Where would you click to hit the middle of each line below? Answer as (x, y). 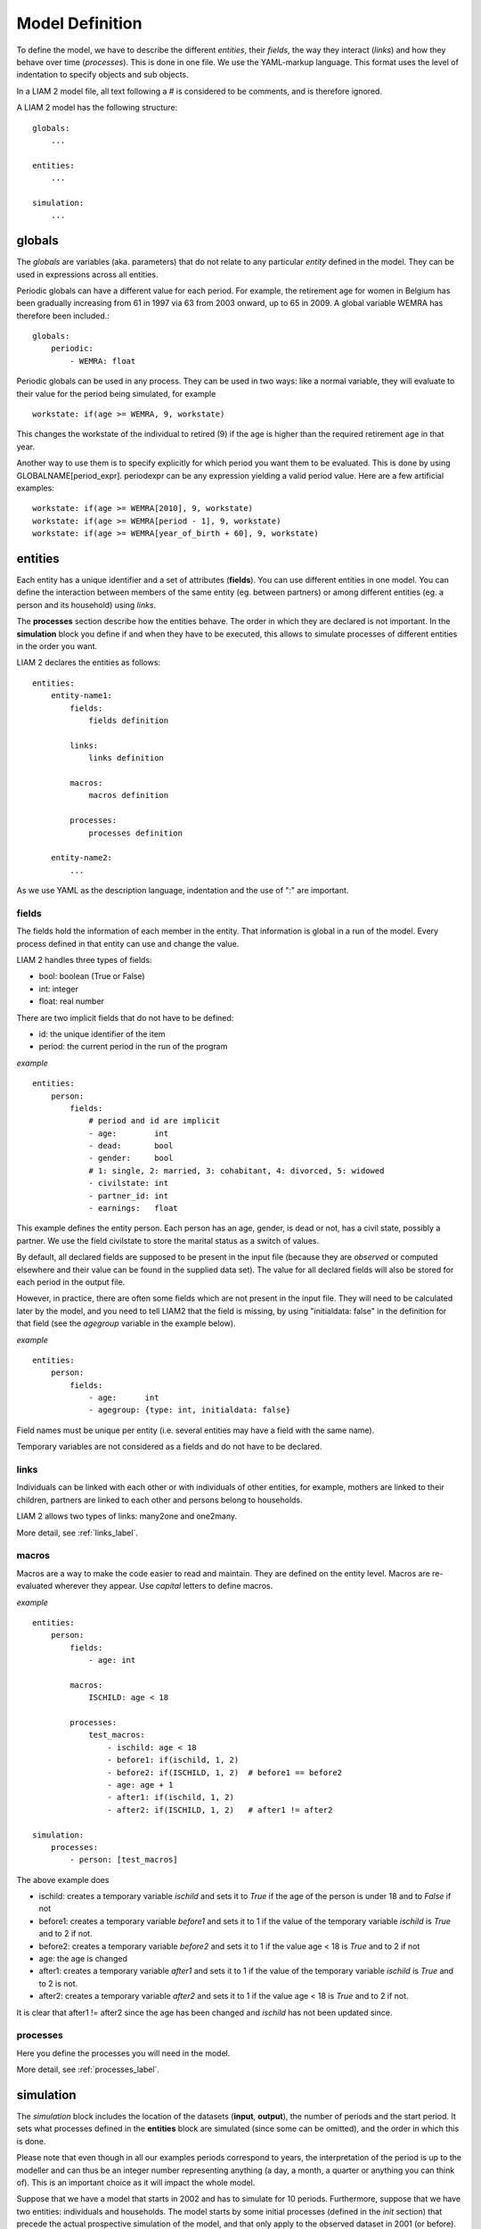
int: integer (59, 989)
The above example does (63, 1879)
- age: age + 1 (140, 1785)
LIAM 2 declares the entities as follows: (88, 662)
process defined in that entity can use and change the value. (128, 943)
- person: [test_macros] (124, 1860)
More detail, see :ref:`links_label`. (77, 1533)
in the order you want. (57, 646)
